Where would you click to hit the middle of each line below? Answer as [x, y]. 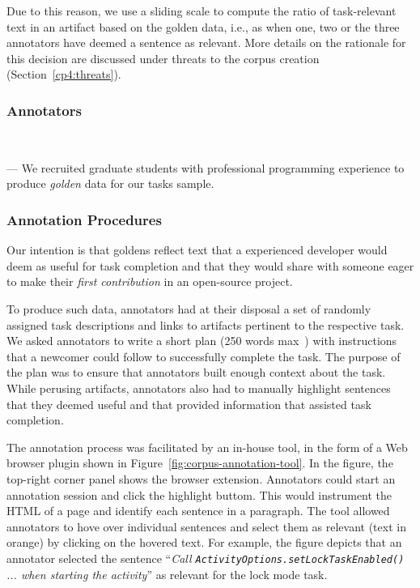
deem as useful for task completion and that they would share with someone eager [210, 265]
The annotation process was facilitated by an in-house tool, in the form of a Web [207, 447]
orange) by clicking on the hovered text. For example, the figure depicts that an [204, 542]
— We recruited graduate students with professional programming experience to [206, 167]
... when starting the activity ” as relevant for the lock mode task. [167, 574]
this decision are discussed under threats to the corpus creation [163, 58]
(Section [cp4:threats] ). [64, 74]
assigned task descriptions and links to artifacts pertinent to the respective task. [206, 324]
